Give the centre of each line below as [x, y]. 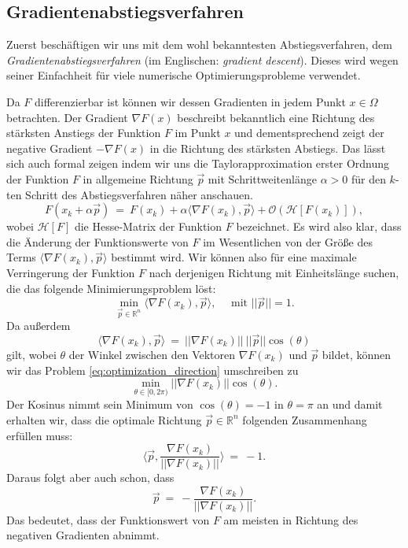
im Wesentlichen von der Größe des [288, 241]
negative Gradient [50, 148]
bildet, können [357, 354]
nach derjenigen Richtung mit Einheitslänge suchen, [274, 272]
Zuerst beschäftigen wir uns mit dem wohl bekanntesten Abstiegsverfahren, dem [199, 44]
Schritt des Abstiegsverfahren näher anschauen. [139, 194]
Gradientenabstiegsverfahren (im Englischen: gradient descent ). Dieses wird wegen [202, 59]
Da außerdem [39, 326]
